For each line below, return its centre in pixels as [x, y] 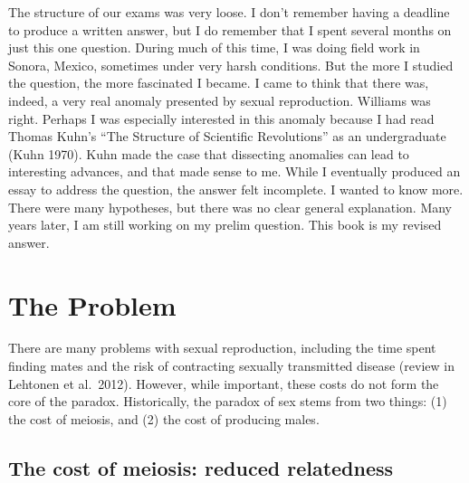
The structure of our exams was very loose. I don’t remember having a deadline [229, 12]
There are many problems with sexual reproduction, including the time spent [222, 348]
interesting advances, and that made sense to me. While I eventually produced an [234, 171]
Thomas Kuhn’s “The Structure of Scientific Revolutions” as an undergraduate [227, 136]
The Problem [92, 304]
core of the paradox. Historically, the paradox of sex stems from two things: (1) [228, 401]
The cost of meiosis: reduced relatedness [201, 467]
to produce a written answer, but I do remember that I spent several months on [230, 29]
